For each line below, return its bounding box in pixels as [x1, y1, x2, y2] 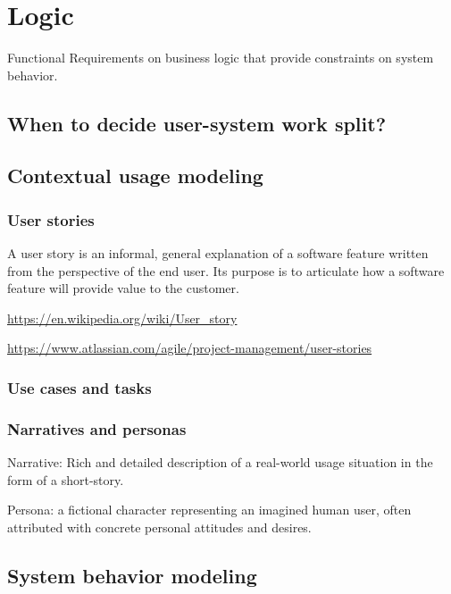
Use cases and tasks [7, 376, 152, 398]
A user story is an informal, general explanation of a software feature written [7, 244, 429, 263]
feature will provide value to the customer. [7, 279, 239, 297]
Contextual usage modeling [7, 162, 263, 189]
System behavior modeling [7, 561, 257, 589]
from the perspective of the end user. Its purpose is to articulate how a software [7, 261, 445, 280]
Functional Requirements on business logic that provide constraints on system [7, 48, 434, 67]
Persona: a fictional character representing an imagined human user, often [7, 500, 412, 519]
